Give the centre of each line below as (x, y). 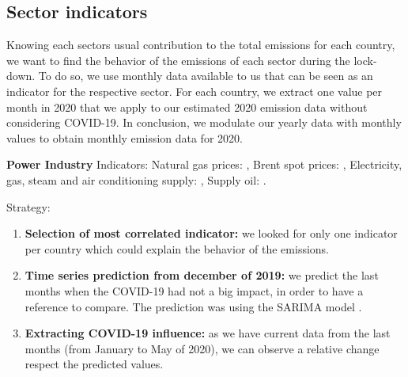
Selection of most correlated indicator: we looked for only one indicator (211, 233)
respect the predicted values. (94, 364)
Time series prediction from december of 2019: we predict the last (202, 275)
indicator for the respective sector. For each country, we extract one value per (195, 91)
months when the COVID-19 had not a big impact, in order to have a (194, 290)
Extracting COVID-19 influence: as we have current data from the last (208, 333)
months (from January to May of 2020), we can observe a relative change (202, 348)
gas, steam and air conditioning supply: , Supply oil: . (136, 179)
